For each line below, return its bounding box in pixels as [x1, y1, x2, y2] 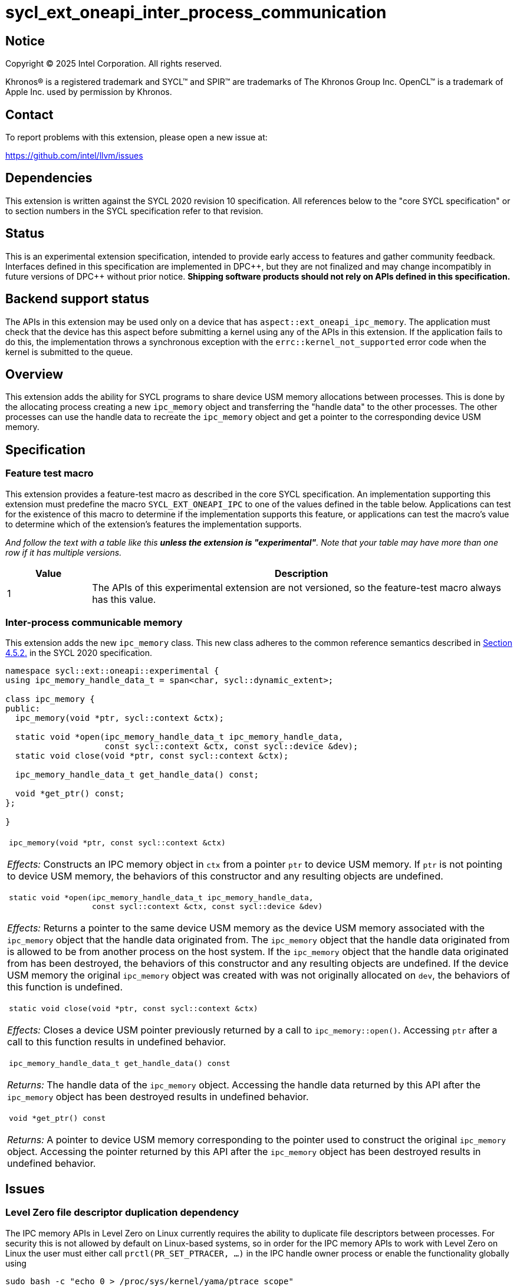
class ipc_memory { [5, 694, 95, 704]
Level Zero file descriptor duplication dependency [5, 1206, 239, 1219]
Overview [5, 366, 64, 382]
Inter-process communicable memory [5, 616, 183, 628]
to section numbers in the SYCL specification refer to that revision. [5, 205, 264, 216]
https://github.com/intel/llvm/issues [5, 150, 143, 161]
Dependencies [5, 170, 93, 186]
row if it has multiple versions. [5, 547, 122, 557]
